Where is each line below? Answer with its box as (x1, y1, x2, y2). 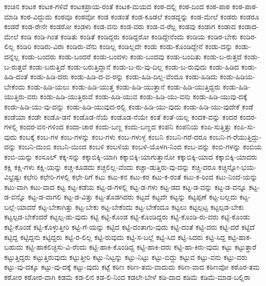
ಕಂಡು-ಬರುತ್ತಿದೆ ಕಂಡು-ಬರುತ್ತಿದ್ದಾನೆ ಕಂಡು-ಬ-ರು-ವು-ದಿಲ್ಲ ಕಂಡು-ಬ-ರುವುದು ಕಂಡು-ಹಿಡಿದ (29, 61, 239, 72)
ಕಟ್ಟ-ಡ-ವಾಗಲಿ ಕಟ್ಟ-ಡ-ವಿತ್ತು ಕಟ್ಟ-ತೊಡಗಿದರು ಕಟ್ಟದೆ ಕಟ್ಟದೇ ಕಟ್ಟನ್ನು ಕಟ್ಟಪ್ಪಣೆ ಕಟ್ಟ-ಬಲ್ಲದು (28, 191, 237, 202)
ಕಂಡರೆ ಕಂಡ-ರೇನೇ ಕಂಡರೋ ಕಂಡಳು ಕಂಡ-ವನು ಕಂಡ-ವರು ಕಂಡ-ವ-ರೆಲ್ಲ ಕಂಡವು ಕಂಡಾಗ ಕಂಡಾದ (4, 21, 236, 32)
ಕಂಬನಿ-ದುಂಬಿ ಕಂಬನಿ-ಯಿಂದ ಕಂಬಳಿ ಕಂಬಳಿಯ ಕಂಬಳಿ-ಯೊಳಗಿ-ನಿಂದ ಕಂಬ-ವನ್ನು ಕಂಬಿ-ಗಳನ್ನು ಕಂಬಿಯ (18, 141, 262, 152)
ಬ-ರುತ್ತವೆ (4, 61, 27, 72)
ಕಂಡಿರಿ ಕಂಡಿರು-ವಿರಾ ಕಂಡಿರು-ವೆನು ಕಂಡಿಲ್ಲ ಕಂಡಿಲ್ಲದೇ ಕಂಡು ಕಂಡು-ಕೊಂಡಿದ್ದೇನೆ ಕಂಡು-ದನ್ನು (16, 41, 233, 52)
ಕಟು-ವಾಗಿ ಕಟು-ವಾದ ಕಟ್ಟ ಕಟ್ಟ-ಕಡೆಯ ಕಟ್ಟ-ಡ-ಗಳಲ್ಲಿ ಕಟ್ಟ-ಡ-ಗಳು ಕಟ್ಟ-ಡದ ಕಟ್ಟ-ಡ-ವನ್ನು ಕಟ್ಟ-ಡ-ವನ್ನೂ (4, 181, 247, 192)
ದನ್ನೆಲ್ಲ (4, 51, 19, 61)
